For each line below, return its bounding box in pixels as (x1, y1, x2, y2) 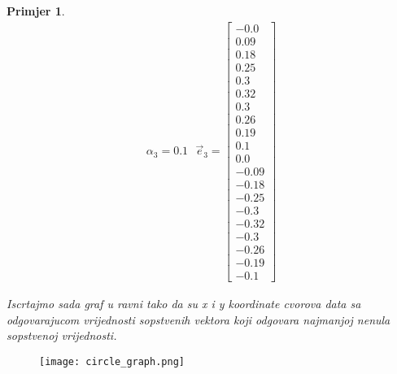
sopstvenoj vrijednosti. (7, 327, 117, 344)
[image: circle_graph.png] (39, 356, 185, 368)
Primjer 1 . (7, 2, 65, 19)
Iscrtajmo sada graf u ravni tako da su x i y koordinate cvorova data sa (7, 295, 361, 312)
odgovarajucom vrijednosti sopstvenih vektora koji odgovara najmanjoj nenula (7, 311, 390, 328)
